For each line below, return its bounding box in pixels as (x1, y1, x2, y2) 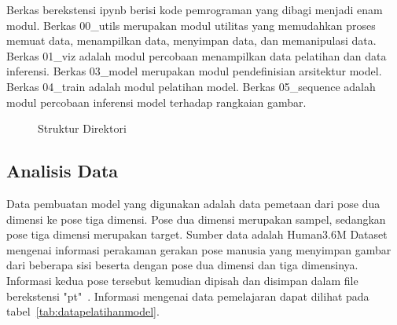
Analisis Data (6, 159, 119, 183)
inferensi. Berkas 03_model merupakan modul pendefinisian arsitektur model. (6, 63, 382, 79)
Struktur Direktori (38, 120, 127, 137)
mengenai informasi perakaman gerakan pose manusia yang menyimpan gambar (6, 241, 391, 257)
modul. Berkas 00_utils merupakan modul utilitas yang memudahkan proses (6, 16, 376, 33)
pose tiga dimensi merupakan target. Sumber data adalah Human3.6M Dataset (6, 226, 388, 243)
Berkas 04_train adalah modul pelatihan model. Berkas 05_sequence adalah (6, 78, 376, 94)
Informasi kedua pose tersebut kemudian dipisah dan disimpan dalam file (6, 272, 358, 288)
